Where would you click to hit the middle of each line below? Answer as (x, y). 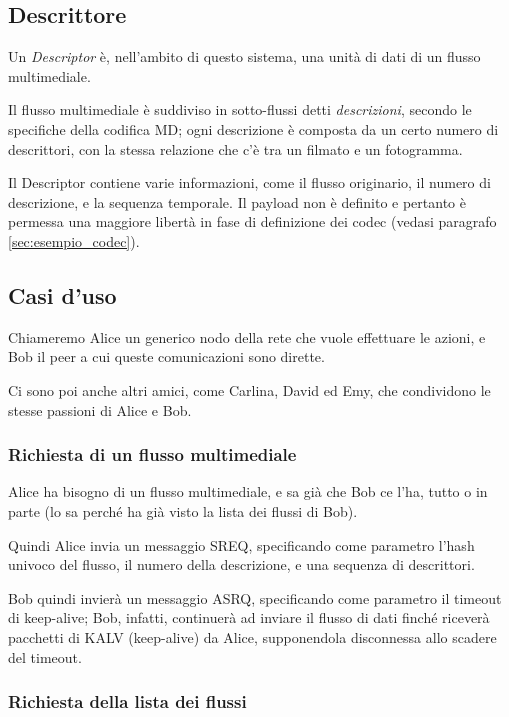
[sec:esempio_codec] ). (74, 240)
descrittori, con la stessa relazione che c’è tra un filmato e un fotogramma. (235, 148)
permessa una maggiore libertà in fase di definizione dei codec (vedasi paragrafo (252, 221)
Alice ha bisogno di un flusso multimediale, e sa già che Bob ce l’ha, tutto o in (248, 491)
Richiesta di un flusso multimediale (152, 454)
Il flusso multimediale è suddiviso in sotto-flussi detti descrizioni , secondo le (240, 109)
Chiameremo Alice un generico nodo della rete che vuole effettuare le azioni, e (247, 336)
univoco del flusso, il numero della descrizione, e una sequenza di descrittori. (241, 564)
